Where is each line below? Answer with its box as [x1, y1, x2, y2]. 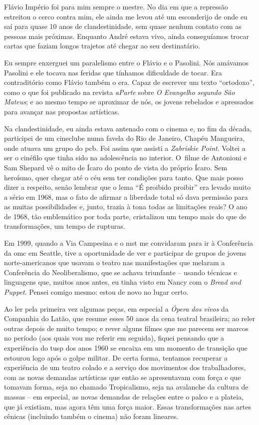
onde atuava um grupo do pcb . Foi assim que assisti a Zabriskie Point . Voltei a [4, 142, 246, 153]
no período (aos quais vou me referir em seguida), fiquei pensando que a [4, 333, 225, 343]
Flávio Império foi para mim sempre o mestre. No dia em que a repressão [4, 1, 228, 11]
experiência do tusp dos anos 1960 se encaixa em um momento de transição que [4, 343, 248, 353]
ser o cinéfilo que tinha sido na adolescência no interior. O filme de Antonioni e [4, 152, 247, 163]
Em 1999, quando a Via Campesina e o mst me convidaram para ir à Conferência [4, 238, 254, 248]
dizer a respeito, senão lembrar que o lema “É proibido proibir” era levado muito [4, 182, 251, 192]
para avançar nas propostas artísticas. [4, 106, 120, 116]
